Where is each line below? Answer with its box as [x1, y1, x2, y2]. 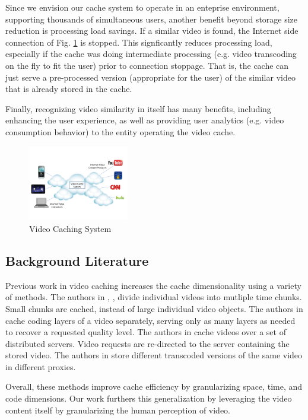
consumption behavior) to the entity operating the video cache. [5, 125, 236, 138]
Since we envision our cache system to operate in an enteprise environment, [5, 1, 280, 13]
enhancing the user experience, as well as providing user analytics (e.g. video [5, 114, 284, 126]
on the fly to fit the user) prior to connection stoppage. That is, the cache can [5, 59, 289, 71]
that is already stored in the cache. [5, 82, 132, 95]
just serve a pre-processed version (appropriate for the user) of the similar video [5, 71, 296, 83]
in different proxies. [5, 360, 76, 373]
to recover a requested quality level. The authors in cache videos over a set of [5, 326, 286, 338]
